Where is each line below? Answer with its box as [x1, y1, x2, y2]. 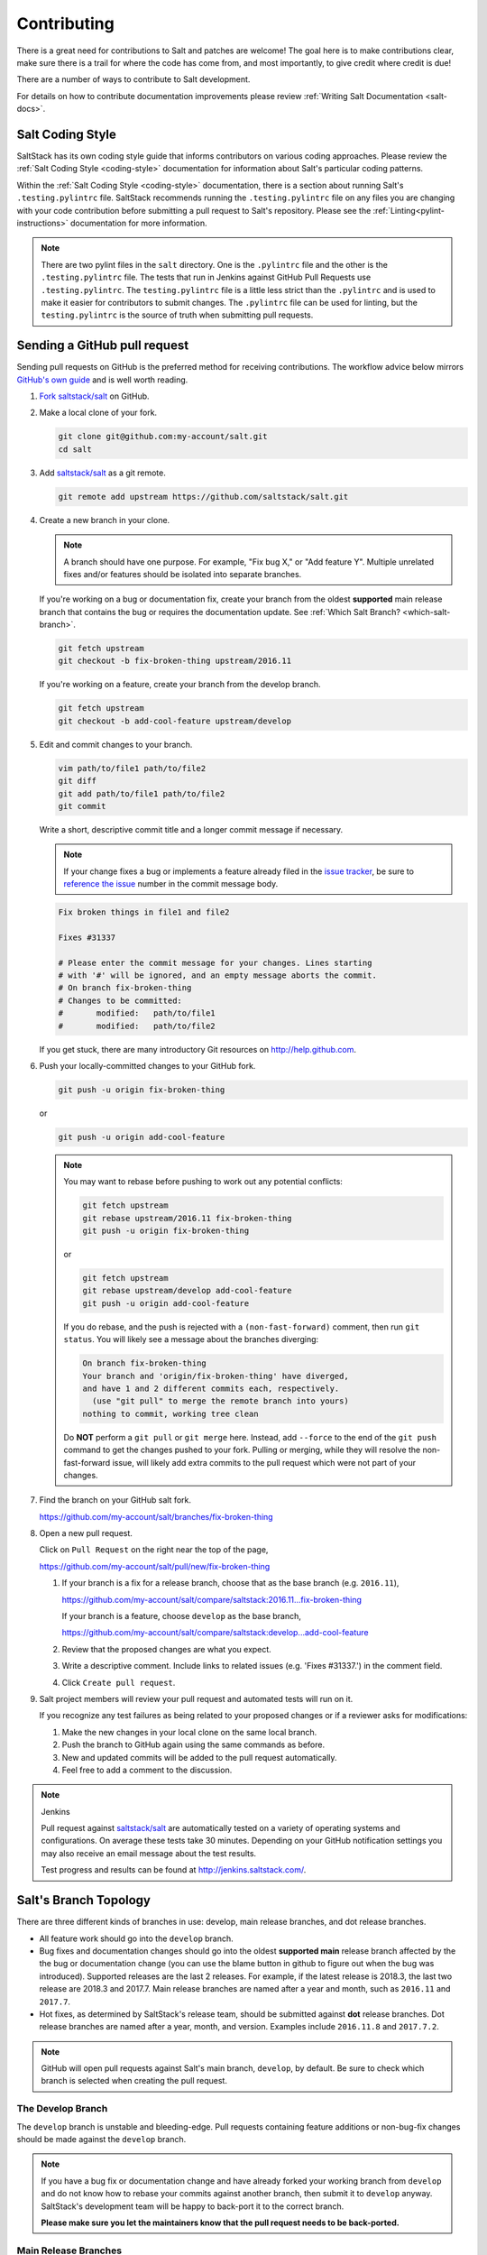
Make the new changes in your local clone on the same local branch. [61, 1726, 317, 1737]
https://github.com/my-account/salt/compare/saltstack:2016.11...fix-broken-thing [61, 1594, 363, 1605]
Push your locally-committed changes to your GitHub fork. [39, 1060, 256, 1071]
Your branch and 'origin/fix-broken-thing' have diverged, [82, 1371, 349, 1381]
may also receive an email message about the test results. [41, 1847, 257, 1858]
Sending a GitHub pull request [16, 338, 189, 354]
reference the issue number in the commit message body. [63, 879, 279, 889]
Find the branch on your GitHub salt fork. [39, 1495, 192, 1505]
